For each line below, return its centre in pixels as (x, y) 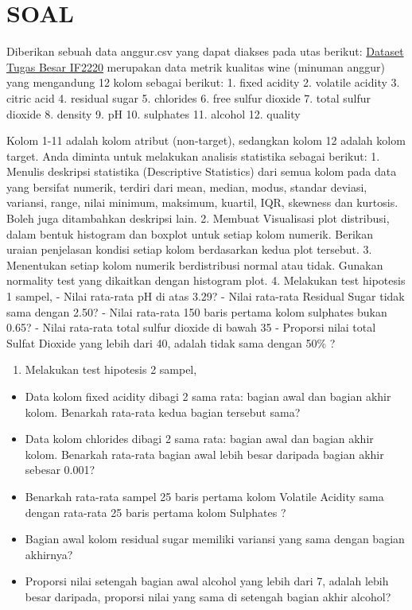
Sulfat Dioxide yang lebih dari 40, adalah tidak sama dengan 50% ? (171, 342)
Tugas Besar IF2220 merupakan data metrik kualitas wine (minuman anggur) (196, 66)
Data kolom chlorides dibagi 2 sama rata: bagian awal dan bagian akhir (199, 439)
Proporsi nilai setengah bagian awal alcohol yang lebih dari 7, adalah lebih (207, 581)
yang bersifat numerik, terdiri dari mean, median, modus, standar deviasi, (187, 186)
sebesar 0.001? (60, 470)
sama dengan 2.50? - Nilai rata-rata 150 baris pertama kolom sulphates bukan (197, 311)
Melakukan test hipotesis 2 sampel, (111, 369)
